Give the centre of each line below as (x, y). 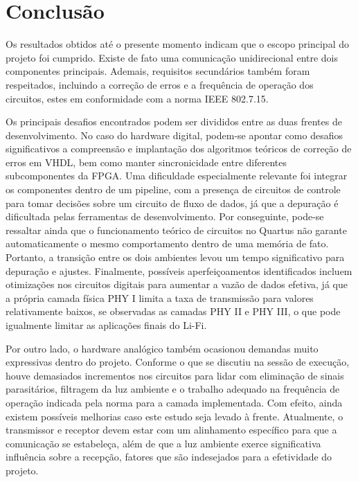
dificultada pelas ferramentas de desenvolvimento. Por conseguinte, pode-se (165, 216)
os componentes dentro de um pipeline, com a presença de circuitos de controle (173, 189)
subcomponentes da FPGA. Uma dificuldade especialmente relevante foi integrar (177, 176)
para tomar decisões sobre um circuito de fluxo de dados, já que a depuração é (172, 203)
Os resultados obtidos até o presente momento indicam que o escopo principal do (177, 44)
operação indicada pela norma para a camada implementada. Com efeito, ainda (174, 402)
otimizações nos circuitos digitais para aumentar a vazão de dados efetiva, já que (177, 284)
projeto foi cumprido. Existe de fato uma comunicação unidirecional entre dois (172, 57)
